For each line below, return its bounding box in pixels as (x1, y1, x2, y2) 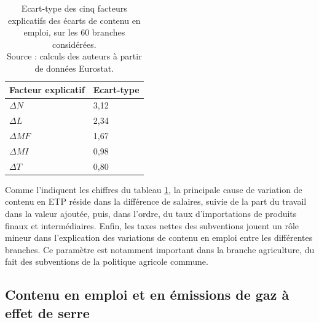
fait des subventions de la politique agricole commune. (5, 255, 208, 268)
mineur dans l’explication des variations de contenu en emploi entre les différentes (5, 231, 313, 244)
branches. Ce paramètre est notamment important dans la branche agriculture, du (5, 243, 315, 256)
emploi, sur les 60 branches (23, 26, 125, 39)
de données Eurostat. (34, 61, 114, 74)
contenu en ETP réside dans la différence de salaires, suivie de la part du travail (5, 195, 307, 208)
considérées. (52, 37, 96, 50)
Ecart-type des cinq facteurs (21, 2, 127, 14)
